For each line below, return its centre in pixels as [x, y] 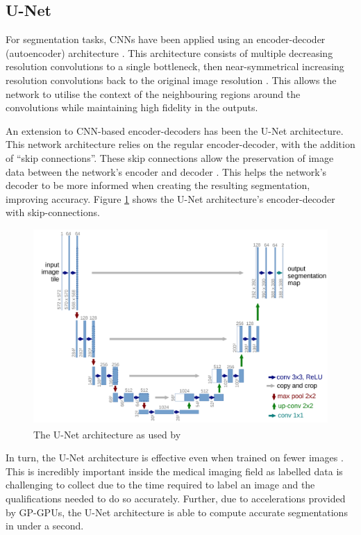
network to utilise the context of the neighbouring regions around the [153, 93]
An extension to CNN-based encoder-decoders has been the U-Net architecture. [175, 130]
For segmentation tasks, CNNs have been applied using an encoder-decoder [166, 39]
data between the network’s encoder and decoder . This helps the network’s [166, 171]
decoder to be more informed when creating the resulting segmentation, [158, 185]
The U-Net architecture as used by [107, 434]
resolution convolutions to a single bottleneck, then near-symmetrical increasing [175, 66]
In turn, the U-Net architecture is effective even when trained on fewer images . [175, 458]
